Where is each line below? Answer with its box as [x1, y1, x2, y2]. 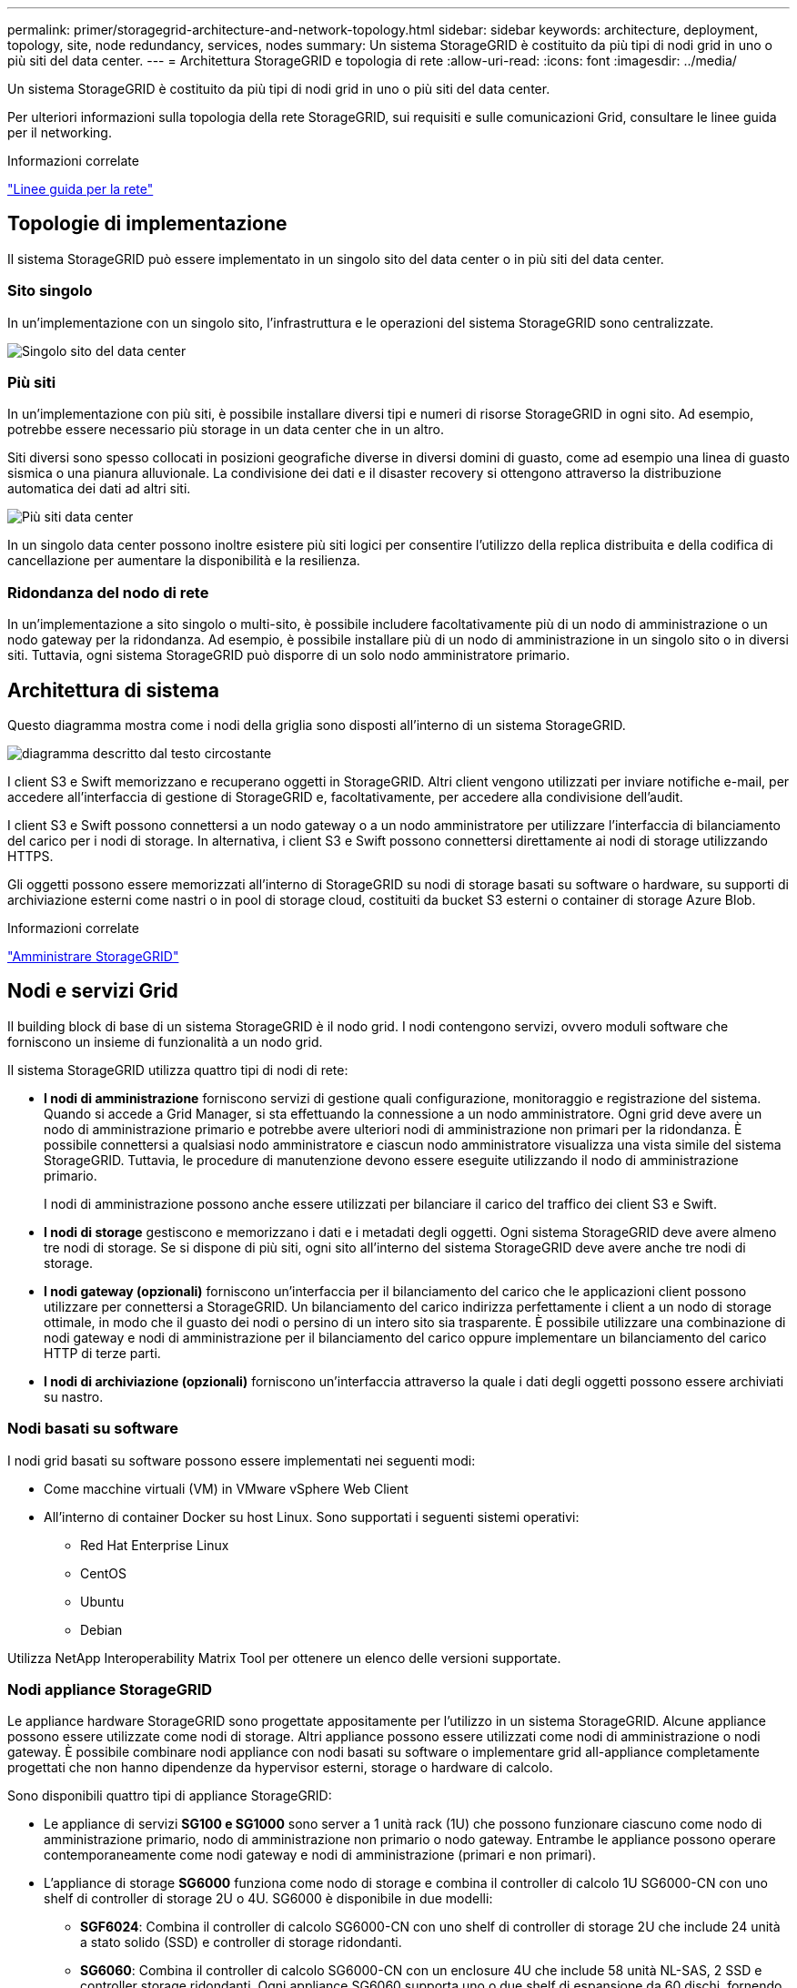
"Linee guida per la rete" [7, 181, 154, 197]
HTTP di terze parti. [44, 1344, 161, 1361]
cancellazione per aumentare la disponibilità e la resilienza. [7, 553, 360, 569]
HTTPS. [7, 847, 54, 864]
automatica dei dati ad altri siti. [7, 481, 191, 497]
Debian [80, 1621, 123, 1638]
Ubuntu [80, 1593, 125, 1609]
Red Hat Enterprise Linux [80, 1537, 229, 1553]
